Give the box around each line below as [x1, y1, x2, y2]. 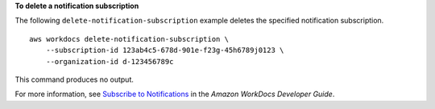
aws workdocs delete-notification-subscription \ [29, 34, 230, 43]
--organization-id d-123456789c [45, 57, 174, 66]
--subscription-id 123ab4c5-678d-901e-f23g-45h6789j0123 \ [45, 46, 284, 55]
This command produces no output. [14, 75, 135, 84]
